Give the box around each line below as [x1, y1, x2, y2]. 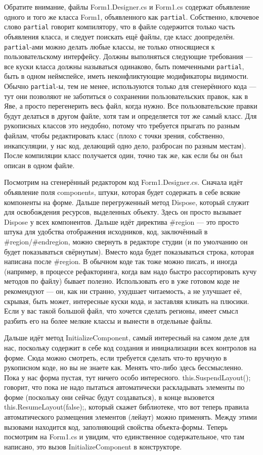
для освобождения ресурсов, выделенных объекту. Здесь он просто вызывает [4, 207, 242, 217]
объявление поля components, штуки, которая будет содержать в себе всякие [4, 187, 241, 197]
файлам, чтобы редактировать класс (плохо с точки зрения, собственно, [4, 130, 225, 141]
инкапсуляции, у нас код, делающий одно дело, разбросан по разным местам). [4, 140, 246, 150]
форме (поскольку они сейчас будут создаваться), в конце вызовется [4, 391, 214, 402]
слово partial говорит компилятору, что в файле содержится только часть [4, 21, 235, 32]
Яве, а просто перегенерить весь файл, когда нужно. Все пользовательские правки [4, 100, 257, 111]
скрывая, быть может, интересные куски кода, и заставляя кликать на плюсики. [4, 295, 249, 306]
